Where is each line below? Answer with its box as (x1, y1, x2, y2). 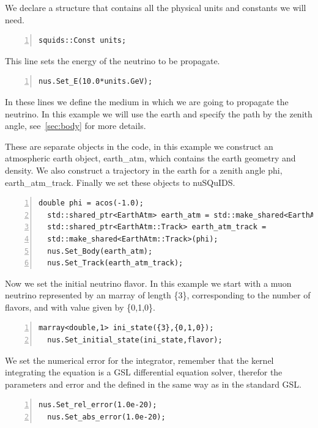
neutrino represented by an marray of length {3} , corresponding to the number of (5, 289, 311, 301)
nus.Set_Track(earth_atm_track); (47, 259, 183, 268)
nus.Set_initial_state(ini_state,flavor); (47, 336, 223, 345)
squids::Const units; (39, 36, 127, 45)
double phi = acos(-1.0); (39, 199, 144, 208)
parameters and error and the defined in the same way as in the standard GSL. (5, 377, 302, 390)
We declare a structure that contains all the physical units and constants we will (5, 1, 306, 13)
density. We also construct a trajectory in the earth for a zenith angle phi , (5, 163, 283, 176)
